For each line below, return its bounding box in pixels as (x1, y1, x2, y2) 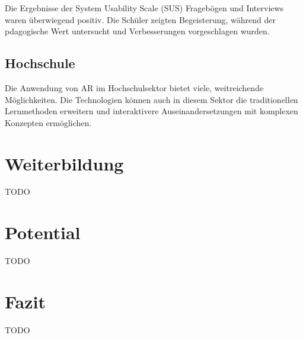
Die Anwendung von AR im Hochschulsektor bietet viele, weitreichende (5, 81, 264, 94)
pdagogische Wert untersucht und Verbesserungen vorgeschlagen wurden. (5, 25, 270, 37)
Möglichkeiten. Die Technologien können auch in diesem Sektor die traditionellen (5, 93, 298, 105)
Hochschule (5, 54, 75, 72)
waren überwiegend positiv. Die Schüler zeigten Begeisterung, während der (5, 13, 276, 25)
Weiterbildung (5, 151, 124, 175)
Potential (5, 220, 81, 244)
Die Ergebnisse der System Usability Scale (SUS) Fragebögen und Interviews (5, 2, 284, 14)
